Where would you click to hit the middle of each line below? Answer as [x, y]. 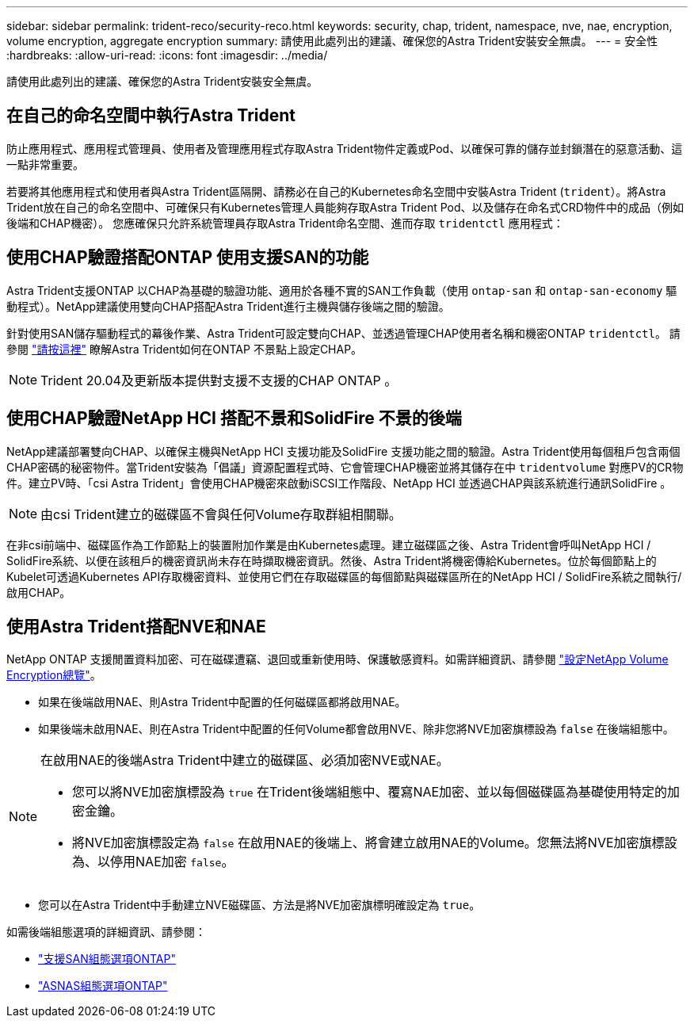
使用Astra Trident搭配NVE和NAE [136, 626]
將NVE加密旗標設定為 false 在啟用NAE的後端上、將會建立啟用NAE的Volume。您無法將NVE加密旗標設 [375, 843]
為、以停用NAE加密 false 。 [153, 862]
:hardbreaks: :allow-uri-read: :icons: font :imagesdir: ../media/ [167, 55]
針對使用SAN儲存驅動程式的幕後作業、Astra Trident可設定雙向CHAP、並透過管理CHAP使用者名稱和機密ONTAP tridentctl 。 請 [343, 333]
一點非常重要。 [45, 164]
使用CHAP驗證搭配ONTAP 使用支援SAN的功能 [188, 258]
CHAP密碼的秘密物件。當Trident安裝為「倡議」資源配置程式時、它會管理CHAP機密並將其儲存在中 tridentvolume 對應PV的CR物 [345, 467]
